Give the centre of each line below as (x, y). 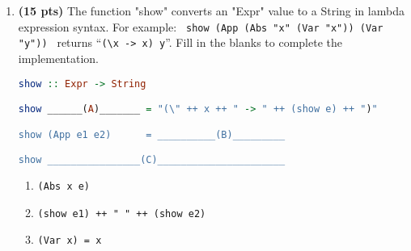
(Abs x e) (64, 186)
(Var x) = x (70, 241)
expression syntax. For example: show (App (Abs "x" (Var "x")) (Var (201, 26)
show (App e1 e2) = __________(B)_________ (152, 134)
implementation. (58, 58)
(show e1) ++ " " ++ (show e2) (122, 213)
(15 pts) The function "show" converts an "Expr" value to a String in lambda (211, 10)
